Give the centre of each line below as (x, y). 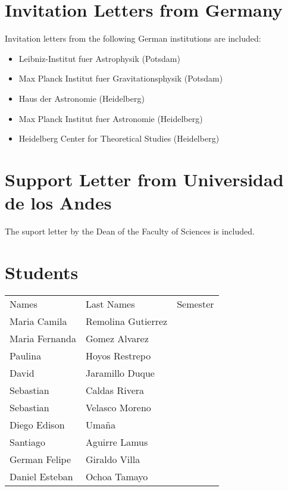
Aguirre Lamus (117, 442)
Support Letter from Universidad (144, 179)
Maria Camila (38, 321)
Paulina (26, 355)
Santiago (28, 442)
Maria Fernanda (43, 338)
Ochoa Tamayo (117, 476)
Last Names (110, 304)
